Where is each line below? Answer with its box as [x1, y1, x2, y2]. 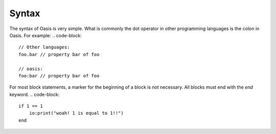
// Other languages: [18, 44, 70, 50]
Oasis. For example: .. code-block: [9, 32, 82, 38]
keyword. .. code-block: [9, 91, 60, 97]
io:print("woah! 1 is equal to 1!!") [29, 110, 124, 116]
